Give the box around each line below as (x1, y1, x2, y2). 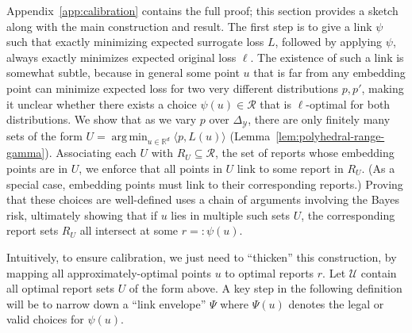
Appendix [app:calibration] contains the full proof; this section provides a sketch (6, 2, 399, 18)
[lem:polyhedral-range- (275, 127, 385, 144)
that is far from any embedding (253, 64, 406, 81)
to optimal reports (225, 264, 314, 281)
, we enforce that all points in (79, 160, 222, 176)
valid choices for (6, 311, 84, 327)
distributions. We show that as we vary (6, 111, 197, 128)
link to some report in (237, 160, 344, 176)
